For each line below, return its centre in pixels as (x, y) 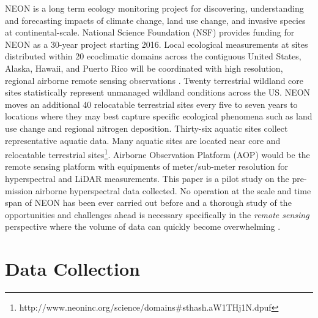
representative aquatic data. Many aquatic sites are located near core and (143, 140)
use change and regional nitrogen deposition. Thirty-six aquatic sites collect (146, 128)
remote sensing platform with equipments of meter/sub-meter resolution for (146, 166)
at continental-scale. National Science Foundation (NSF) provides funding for (150, 32)
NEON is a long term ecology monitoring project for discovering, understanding (154, 8)
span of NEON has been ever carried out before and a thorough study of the (148, 203)
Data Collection (72, 269)
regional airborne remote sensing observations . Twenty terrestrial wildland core (154, 80)
